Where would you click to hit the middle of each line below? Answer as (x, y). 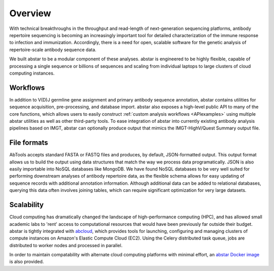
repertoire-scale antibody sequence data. (53, 49)
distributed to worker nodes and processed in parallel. (66, 245)
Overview (30, 13)
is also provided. (27, 262)
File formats (29, 143)
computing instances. (32, 73)
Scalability (27, 205)
